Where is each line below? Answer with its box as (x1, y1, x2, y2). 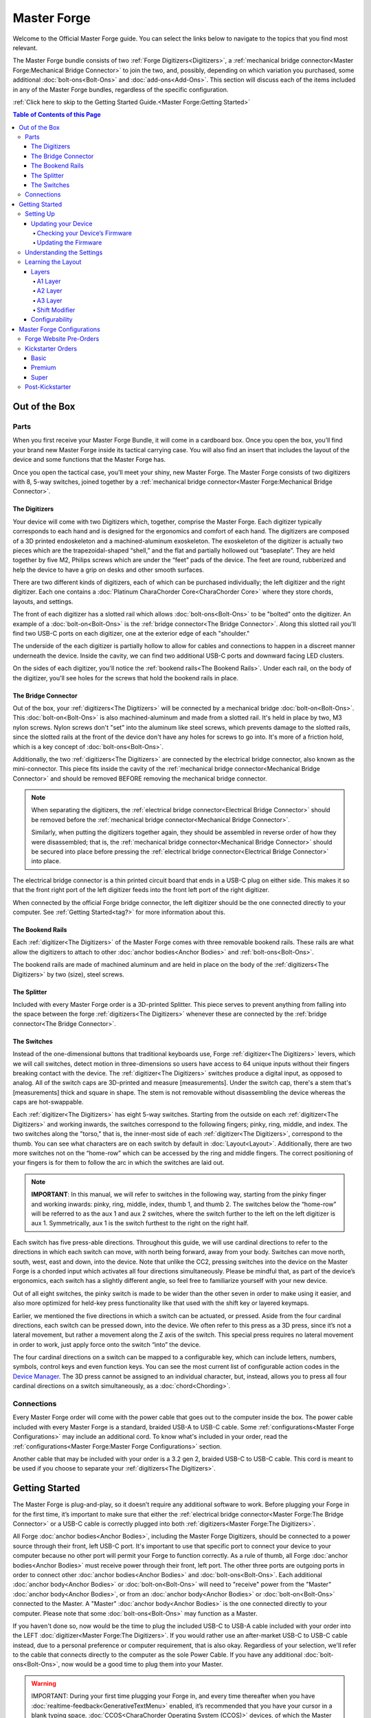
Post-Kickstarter (25, 383, 71, 391)
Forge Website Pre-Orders (25, 335, 100, 343)
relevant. (12, 43, 38, 52)
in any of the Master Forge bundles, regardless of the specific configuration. (12, 85, 229, 93)
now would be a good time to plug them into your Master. (61, 1660, 223, 1669)
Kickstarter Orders (25, 344, 78, 353)
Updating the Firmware (36, 238, 102, 247)
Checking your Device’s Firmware (36, 229, 132, 237)
